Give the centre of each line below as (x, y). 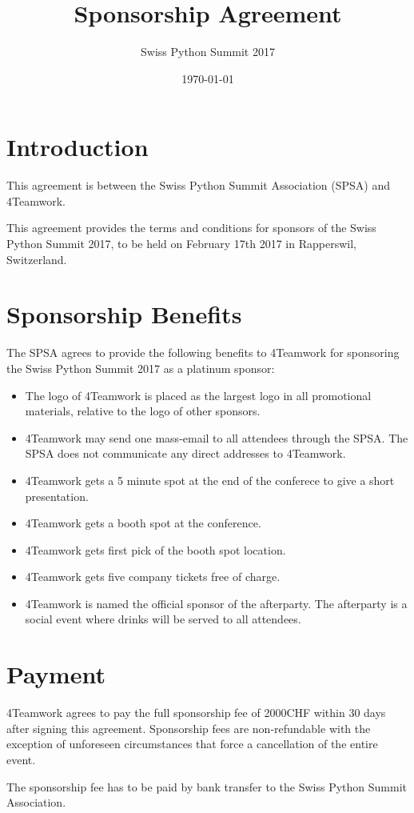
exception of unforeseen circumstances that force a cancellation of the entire (192, 744)
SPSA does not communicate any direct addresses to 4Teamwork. (185, 453)
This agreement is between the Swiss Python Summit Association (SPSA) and (198, 185)
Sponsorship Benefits (124, 314)
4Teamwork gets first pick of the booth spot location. (155, 549)
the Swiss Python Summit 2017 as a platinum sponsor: (141, 368)
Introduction (78, 147)
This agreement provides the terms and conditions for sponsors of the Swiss (191, 228)
